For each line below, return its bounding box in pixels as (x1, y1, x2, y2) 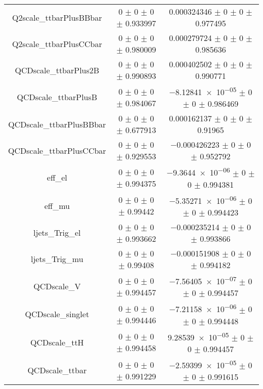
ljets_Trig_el (33, 227, 81, 239)
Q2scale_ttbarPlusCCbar (12, 37, 102, 50)
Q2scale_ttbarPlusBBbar (12, 11, 102, 23)
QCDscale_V (33, 280, 81, 292)
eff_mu (44, 199, 70, 211)
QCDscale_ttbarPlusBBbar (8, 118, 106, 130)
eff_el (47, 171, 67, 184)
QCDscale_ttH (30, 336, 84, 348)
